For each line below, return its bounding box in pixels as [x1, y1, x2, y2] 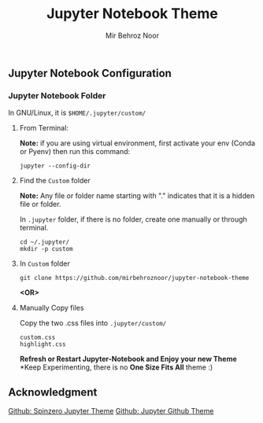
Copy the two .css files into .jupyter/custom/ [19, 318, 167, 328]
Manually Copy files [19, 303, 84, 313]
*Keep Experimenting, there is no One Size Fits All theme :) [19, 362, 213, 372]
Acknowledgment [8, 385, 98, 399]
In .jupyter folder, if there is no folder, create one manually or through [19, 215, 248, 224]
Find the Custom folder [19, 176, 91, 186]
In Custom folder [19, 259, 71, 268]
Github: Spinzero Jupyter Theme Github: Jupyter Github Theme [8, 406, 214, 416]
